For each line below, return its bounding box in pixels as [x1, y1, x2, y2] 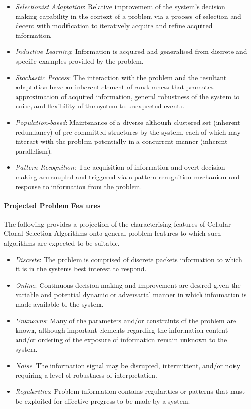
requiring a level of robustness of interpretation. [15, 370, 157, 380]
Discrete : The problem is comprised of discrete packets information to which [15, 254, 242, 264]
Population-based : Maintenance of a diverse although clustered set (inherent [15, 117, 240, 127]
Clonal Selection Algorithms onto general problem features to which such [4, 228, 221, 238]
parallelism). [15, 145, 52, 156]
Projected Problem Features [4, 200, 100, 210]
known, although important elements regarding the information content [15, 325, 228, 335]
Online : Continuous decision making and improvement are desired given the [15, 280, 241, 290]
